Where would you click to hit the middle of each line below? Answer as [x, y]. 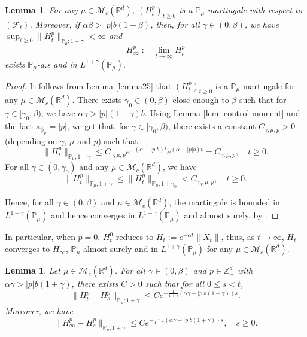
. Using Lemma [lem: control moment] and [222, 113]
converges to [28, 249]
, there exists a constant [212, 126]
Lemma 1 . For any [41, 10]
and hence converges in [93, 215]
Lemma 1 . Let [33, 270]
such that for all [175, 283]
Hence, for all [29, 202]
